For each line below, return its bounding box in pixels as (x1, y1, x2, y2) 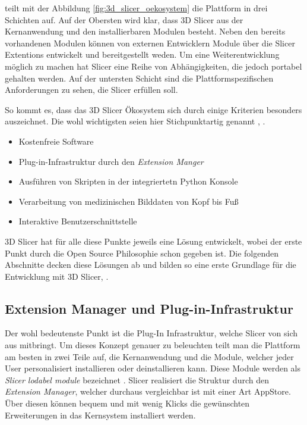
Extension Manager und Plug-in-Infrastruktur (5, 299, 293, 317)
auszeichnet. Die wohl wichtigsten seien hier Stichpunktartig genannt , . (5, 115, 265, 127)
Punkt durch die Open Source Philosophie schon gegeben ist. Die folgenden (5, 246, 278, 259)
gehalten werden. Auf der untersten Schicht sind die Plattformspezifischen (5, 71, 274, 84)
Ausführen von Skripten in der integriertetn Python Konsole (18, 175, 238, 187)
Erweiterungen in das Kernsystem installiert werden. (5, 408, 196, 421)
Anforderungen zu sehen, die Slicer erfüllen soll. (5, 83, 178, 96)
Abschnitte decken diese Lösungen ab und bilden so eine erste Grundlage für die (5, 258, 296, 271)
